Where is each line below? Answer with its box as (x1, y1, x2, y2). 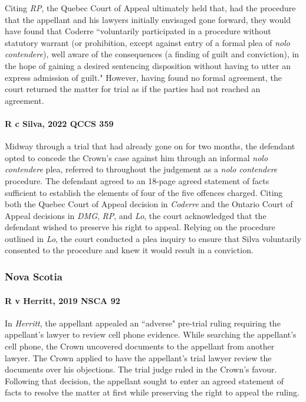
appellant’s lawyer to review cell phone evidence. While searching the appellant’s (5, 328, 297, 341)
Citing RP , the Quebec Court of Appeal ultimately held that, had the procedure (5, 2, 296, 14)
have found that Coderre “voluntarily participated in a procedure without (5, 25, 271, 37)
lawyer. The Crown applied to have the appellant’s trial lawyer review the (5, 351, 272, 364)
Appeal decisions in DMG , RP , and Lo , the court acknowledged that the (5, 209, 266, 221)
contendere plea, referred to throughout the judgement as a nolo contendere (5, 163, 278, 175)
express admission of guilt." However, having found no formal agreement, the (5, 71, 282, 83)
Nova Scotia (5, 269, 62, 283)
